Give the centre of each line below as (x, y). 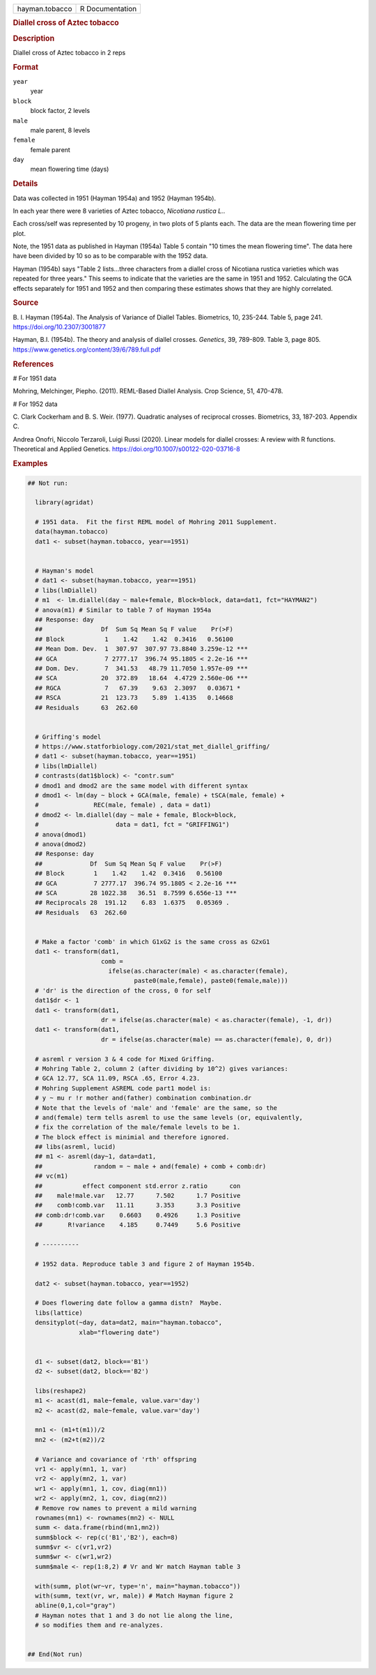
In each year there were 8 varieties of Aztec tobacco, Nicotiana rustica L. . (119, 211)
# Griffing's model (68, 737)
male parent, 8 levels (60, 130)
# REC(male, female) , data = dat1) (123, 805)
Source (26, 303)
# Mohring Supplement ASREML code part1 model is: (123, 1088)
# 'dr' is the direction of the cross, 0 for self (123, 990)
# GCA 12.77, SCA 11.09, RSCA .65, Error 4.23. (118, 1079)
